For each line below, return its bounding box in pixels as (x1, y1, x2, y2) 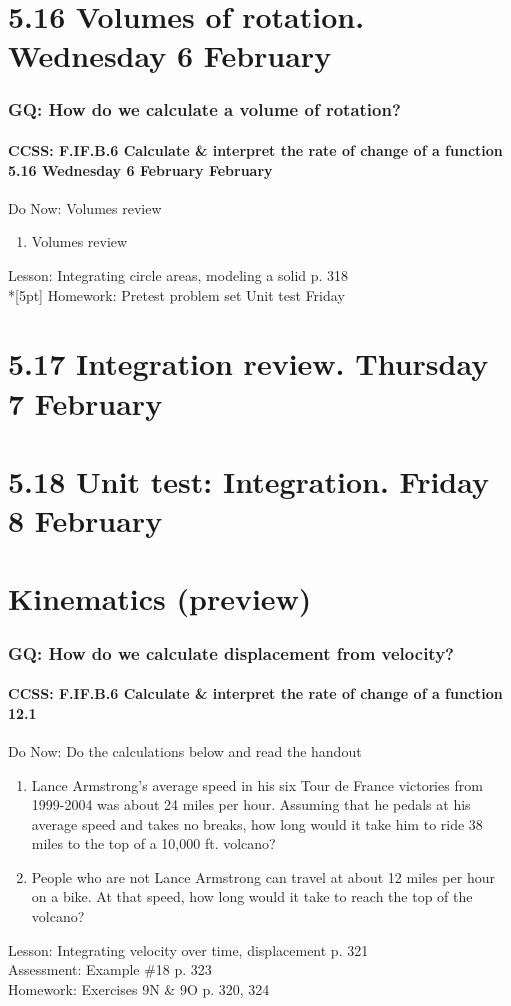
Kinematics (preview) (8, 578, 312, 619)
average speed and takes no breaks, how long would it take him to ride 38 (31, 813, 483, 834)
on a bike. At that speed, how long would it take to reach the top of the (31, 886, 473, 907)
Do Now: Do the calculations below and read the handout (8, 740, 362, 761)
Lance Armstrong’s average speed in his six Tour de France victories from (31, 774, 483, 795)
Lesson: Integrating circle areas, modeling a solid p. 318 (8, 264, 349, 285)
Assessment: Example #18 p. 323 (8, 959, 212, 980)
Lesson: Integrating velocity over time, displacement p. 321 (8, 939, 369, 960)
